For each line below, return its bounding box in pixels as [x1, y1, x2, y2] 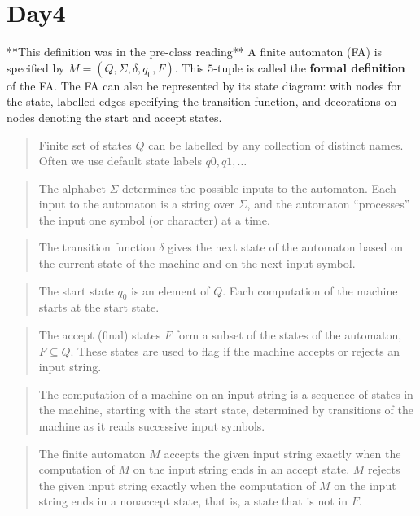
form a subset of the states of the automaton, [175, 326, 402, 343]
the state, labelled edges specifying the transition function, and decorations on [7, 93, 397, 110]
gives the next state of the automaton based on [168, 238, 403, 256]
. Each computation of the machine [222, 282, 398, 299]
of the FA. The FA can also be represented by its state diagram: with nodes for [7, 77, 402, 94]
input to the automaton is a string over [38, 195, 234, 212]
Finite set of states [38, 136, 132, 153]
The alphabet [38, 179, 106, 196]
